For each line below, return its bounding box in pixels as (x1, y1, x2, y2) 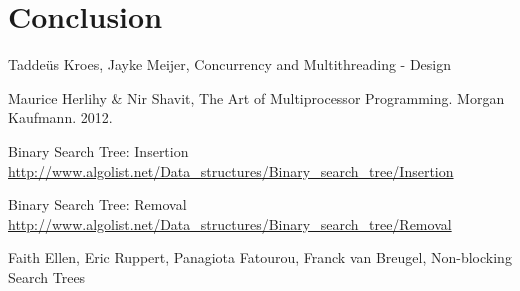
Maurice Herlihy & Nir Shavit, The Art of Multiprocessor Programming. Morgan (8, 87, 505, 108)
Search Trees (8, 266, 86, 287)
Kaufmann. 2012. (8, 107, 113, 128)
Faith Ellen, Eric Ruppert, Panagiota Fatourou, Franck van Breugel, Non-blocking (8, 247, 512, 268)
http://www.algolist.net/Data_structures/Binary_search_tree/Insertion (8, 160, 454, 181)
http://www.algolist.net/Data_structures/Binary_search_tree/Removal (8, 213, 452, 234)
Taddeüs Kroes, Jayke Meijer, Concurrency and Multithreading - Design (8, 54, 452, 75)
